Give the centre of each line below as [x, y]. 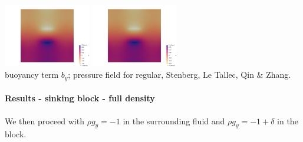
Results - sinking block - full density [80, 98]
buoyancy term [32, 75]
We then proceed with [45, 120]
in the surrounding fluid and [174, 120]
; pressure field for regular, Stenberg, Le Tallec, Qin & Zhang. [180, 75]
